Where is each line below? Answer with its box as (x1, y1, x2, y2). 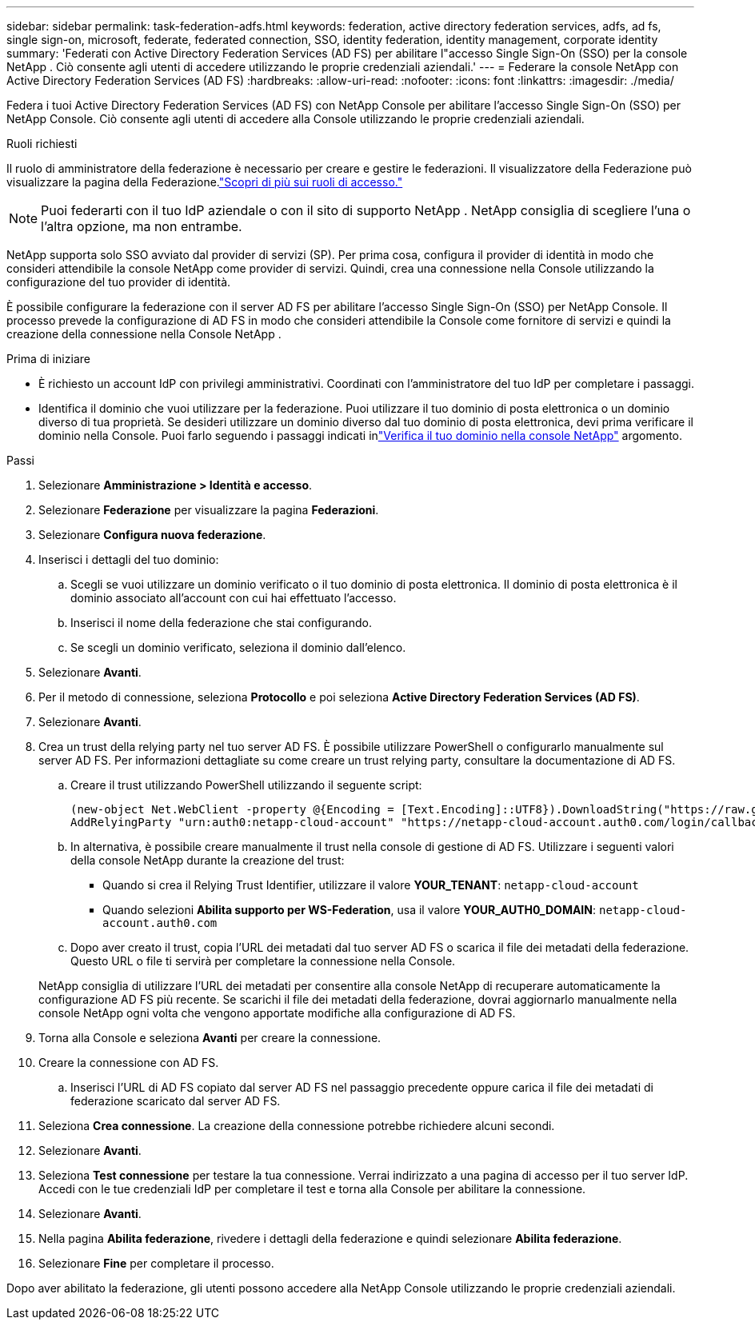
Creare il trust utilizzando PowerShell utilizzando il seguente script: (70, 778, 422, 792)
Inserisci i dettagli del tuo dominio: (38, 553, 219, 566)
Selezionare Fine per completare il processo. (38, 1256, 274, 1270)
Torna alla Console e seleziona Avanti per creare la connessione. (38, 1031, 381, 1044)
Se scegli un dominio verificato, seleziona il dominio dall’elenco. (70, 641, 406, 654)
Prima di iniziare (6, 352, 90, 365)
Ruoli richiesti (6, 137, 78, 150)
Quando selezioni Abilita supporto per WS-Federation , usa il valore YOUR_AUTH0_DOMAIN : (102, 903, 597, 917)
